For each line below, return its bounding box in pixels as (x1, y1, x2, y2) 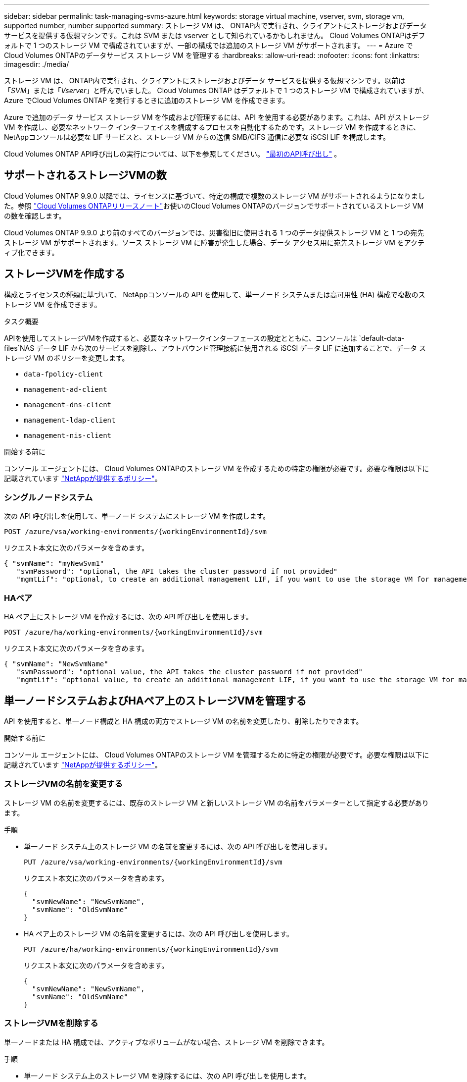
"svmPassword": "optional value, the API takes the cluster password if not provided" (16, 668, 363, 676)
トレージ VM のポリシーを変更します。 (4, 353, 129, 362)
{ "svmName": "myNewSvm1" (4, 559, 104, 568)
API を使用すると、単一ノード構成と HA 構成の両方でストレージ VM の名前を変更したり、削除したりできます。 (4, 717, 363, 726)
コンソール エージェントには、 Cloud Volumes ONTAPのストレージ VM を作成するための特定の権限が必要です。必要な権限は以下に (4, 464, 429, 473)
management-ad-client (24, 385, 107, 393)
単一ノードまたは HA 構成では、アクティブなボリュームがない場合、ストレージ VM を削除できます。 (4, 1037, 329, 1046)
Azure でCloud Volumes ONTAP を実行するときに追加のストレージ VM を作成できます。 (4, 96, 289, 105)
